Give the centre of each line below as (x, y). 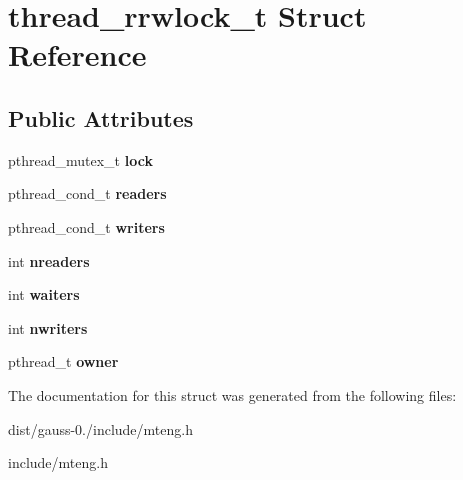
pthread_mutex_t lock (80, 159)
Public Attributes (101, 117)
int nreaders (49, 260)
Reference (77, 54)
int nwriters (48, 327)
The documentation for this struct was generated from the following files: (232, 394)
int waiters (44, 294)
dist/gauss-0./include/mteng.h (100, 428)
